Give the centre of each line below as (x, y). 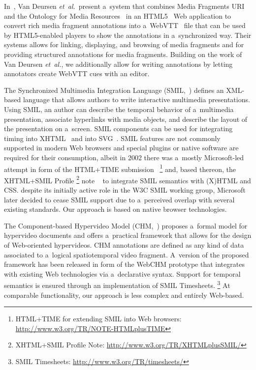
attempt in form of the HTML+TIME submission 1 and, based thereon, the (120, 168)
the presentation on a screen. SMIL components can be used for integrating (118, 128)
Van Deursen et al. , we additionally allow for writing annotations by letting (118, 64)
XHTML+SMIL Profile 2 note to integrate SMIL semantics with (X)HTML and (128, 179)
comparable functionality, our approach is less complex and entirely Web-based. (124, 295)
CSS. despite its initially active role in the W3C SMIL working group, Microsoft (125, 190)
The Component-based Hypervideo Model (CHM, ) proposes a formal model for (126, 225)
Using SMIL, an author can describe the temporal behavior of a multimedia (119, 109)
